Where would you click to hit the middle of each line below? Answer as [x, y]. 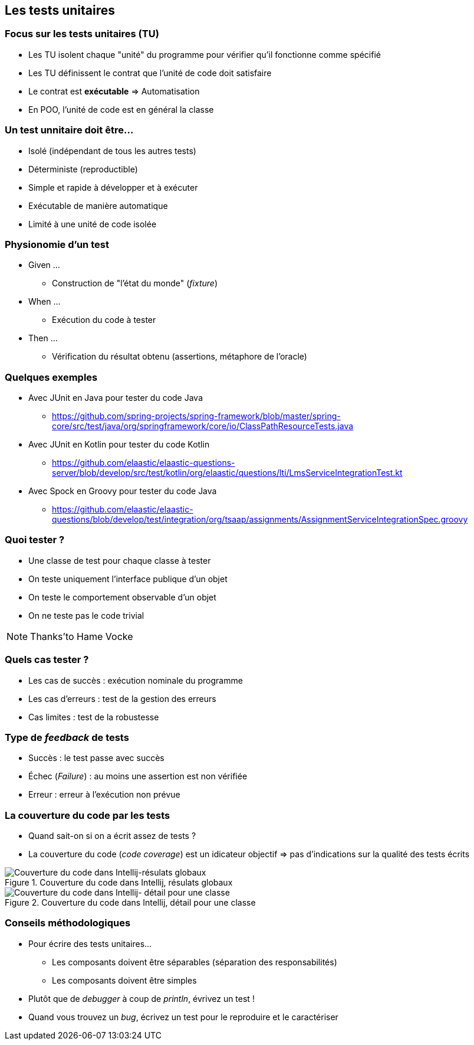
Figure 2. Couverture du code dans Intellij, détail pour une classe [130, 903]
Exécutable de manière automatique [98, 205]
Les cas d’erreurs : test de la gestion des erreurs [122, 698]
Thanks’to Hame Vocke [82, 636]
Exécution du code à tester [104, 320]
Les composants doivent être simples [124, 980]
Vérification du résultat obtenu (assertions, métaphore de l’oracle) [180, 357]
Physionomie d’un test [57, 244]
